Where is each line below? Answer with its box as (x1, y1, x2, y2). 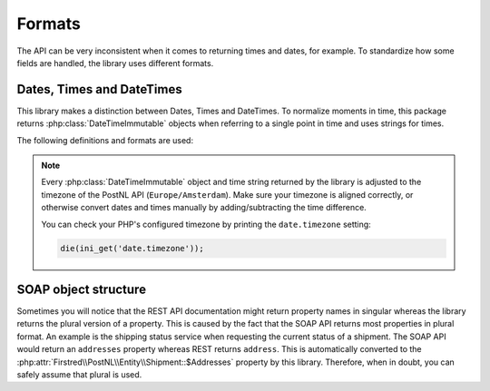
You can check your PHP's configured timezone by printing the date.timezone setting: (41, 219, 371, 230)
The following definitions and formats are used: (16, 134, 194, 145)
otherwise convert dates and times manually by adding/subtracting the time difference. (41, 202, 367, 213)
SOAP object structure (16, 281, 147, 297)
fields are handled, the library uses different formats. (16, 57, 214, 68)
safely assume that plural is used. (16, 369, 142, 380)
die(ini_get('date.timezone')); (60, 243, 204, 253)
